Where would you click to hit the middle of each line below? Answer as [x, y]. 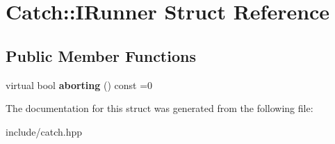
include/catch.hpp [44, 131]
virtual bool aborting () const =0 [79, 85]
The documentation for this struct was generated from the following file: [160, 108]
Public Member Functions [101, 55]
